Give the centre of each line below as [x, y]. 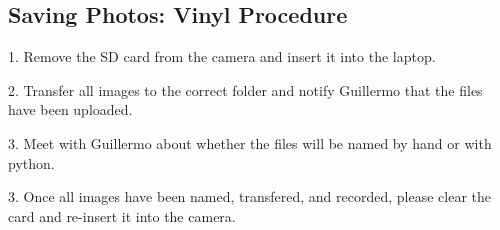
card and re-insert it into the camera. [122, 215]
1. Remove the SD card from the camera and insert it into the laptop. [222, 56]
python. [31, 162]
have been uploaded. [70, 109]
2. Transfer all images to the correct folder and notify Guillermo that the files [245, 89]
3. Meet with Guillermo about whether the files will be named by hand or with [250, 142]
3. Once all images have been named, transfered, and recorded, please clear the [249, 196]
